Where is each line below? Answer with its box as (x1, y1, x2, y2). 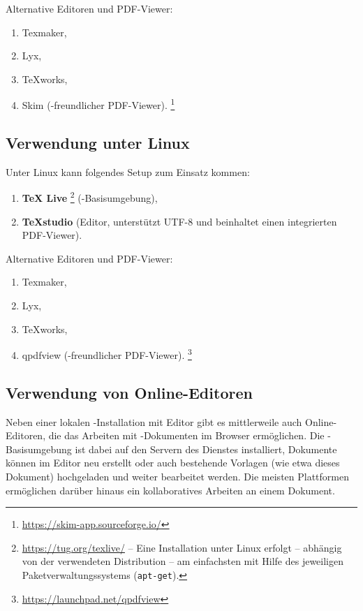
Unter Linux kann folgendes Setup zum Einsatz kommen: (6, 164, 250, 179)
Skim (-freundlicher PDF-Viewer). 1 (22, 96, 175, 112)
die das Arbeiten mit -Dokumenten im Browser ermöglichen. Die (48, 428, 325, 443)
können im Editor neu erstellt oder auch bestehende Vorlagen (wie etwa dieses (6, 455, 340, 470)
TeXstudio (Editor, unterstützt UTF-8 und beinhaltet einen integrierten (22, 214, 337, 228)
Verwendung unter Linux (6, 132, 190, 154)
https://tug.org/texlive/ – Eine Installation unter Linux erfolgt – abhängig (22, 540, 342, 554)
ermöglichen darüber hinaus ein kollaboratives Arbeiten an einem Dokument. (6, 483, 335, 497)
